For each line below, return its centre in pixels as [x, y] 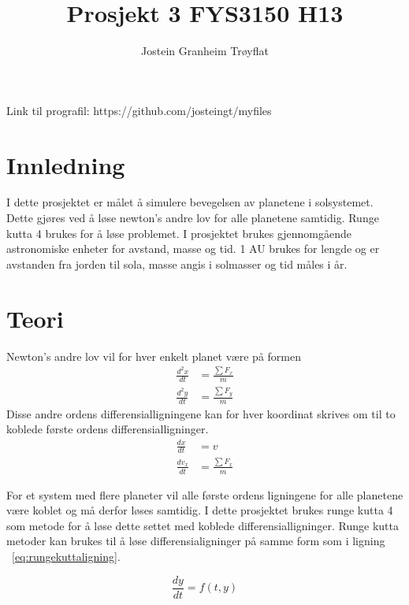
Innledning [66, 164]
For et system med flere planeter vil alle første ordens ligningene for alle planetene [205, 494]
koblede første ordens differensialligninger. [108, 429]
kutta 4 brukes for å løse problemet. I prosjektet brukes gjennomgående [179, 233]
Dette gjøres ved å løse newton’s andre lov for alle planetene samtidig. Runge [193, 218]
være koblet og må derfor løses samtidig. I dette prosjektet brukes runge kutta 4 [200, 510]
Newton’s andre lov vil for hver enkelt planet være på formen [154, 356]
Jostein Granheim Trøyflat [205, 51]
